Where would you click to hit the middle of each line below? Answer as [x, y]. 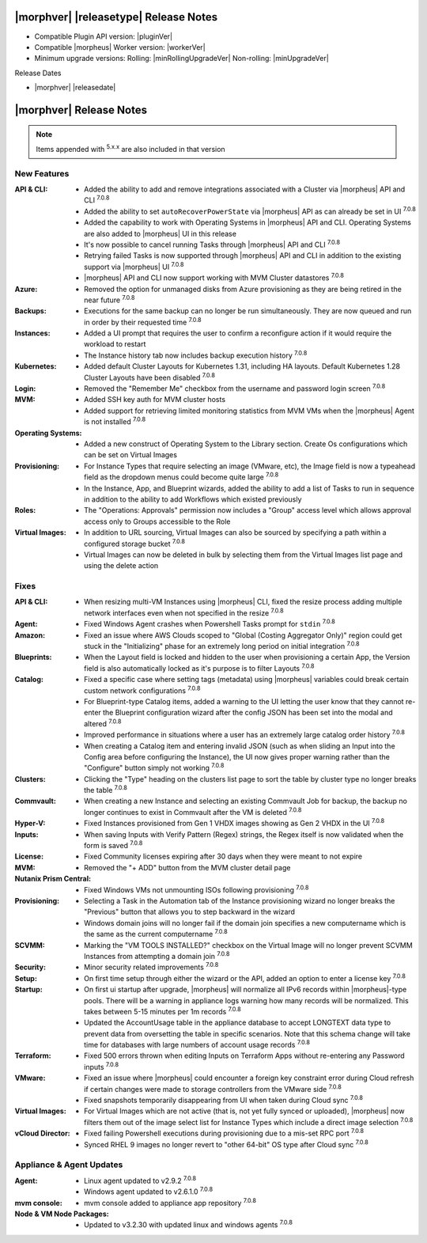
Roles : [25, 510]
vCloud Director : [42, 1133]
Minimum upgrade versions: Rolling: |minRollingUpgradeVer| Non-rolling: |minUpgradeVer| [182, 59]
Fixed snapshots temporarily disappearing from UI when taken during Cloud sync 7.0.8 [224, 1100]
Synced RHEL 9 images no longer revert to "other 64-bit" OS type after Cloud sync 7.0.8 [227, 1143]
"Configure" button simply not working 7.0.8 [154, 767]
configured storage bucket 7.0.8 [135, 543]
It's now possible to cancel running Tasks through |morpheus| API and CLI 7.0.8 [212, 244]
